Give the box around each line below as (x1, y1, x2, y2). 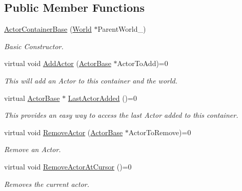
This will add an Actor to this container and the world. (4, 75, 177, 86)
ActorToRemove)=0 (128, 126, 191, 137)
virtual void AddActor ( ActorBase (4, 58, 111, 69)
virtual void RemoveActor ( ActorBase (4, 126, 123, 137)
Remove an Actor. (4, 144, 61, 155)
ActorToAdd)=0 (117, 58, 168, 69)
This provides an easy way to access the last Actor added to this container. (4, 110, 238, 120)
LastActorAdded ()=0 (68, 92, 137, 103)
